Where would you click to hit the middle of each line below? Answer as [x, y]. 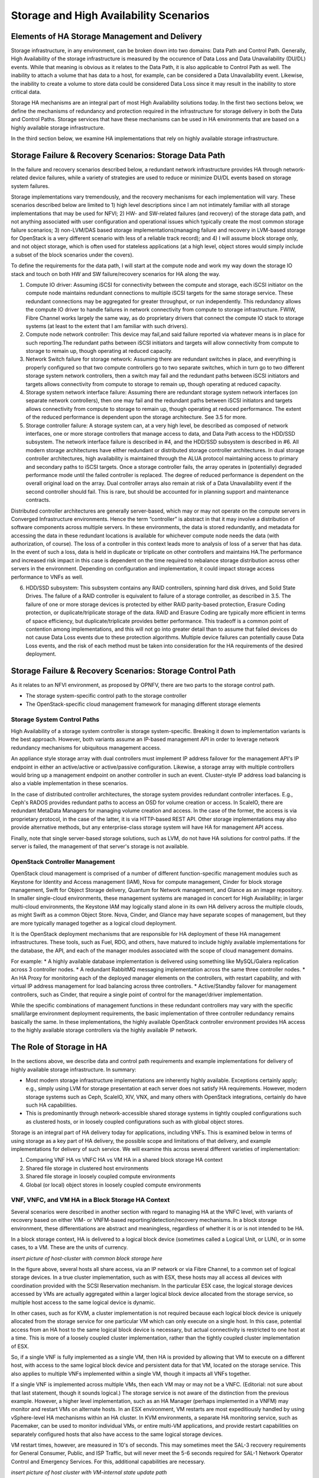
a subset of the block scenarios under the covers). [72, 255]
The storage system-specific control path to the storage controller [106, 696]
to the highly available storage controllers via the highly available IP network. [104, 1030]
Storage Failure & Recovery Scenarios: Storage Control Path [123, 671]
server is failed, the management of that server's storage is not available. [100, 847]
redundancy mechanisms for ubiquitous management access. [86, 747]
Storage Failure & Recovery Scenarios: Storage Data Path [118, 155]
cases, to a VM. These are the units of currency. [69, 1247]
